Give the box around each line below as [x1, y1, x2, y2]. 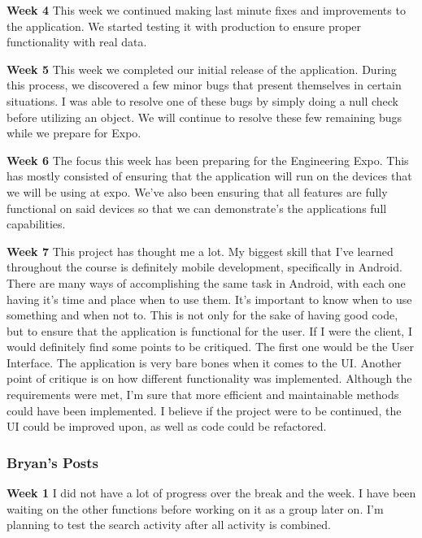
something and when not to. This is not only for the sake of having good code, [7, 306, 398, 323]
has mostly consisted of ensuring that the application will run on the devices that [7, 167, 412, 184]
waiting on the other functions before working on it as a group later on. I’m [7, 500, 384, 517]
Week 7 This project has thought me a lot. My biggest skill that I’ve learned [7, 242, 394, 259]
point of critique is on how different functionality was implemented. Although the [7, 370, 412, 387]
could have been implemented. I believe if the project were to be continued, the [7, 401, 402, 419]
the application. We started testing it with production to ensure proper [7, 17, 362, 34]
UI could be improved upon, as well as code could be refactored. [7, 418, 327, 435]
